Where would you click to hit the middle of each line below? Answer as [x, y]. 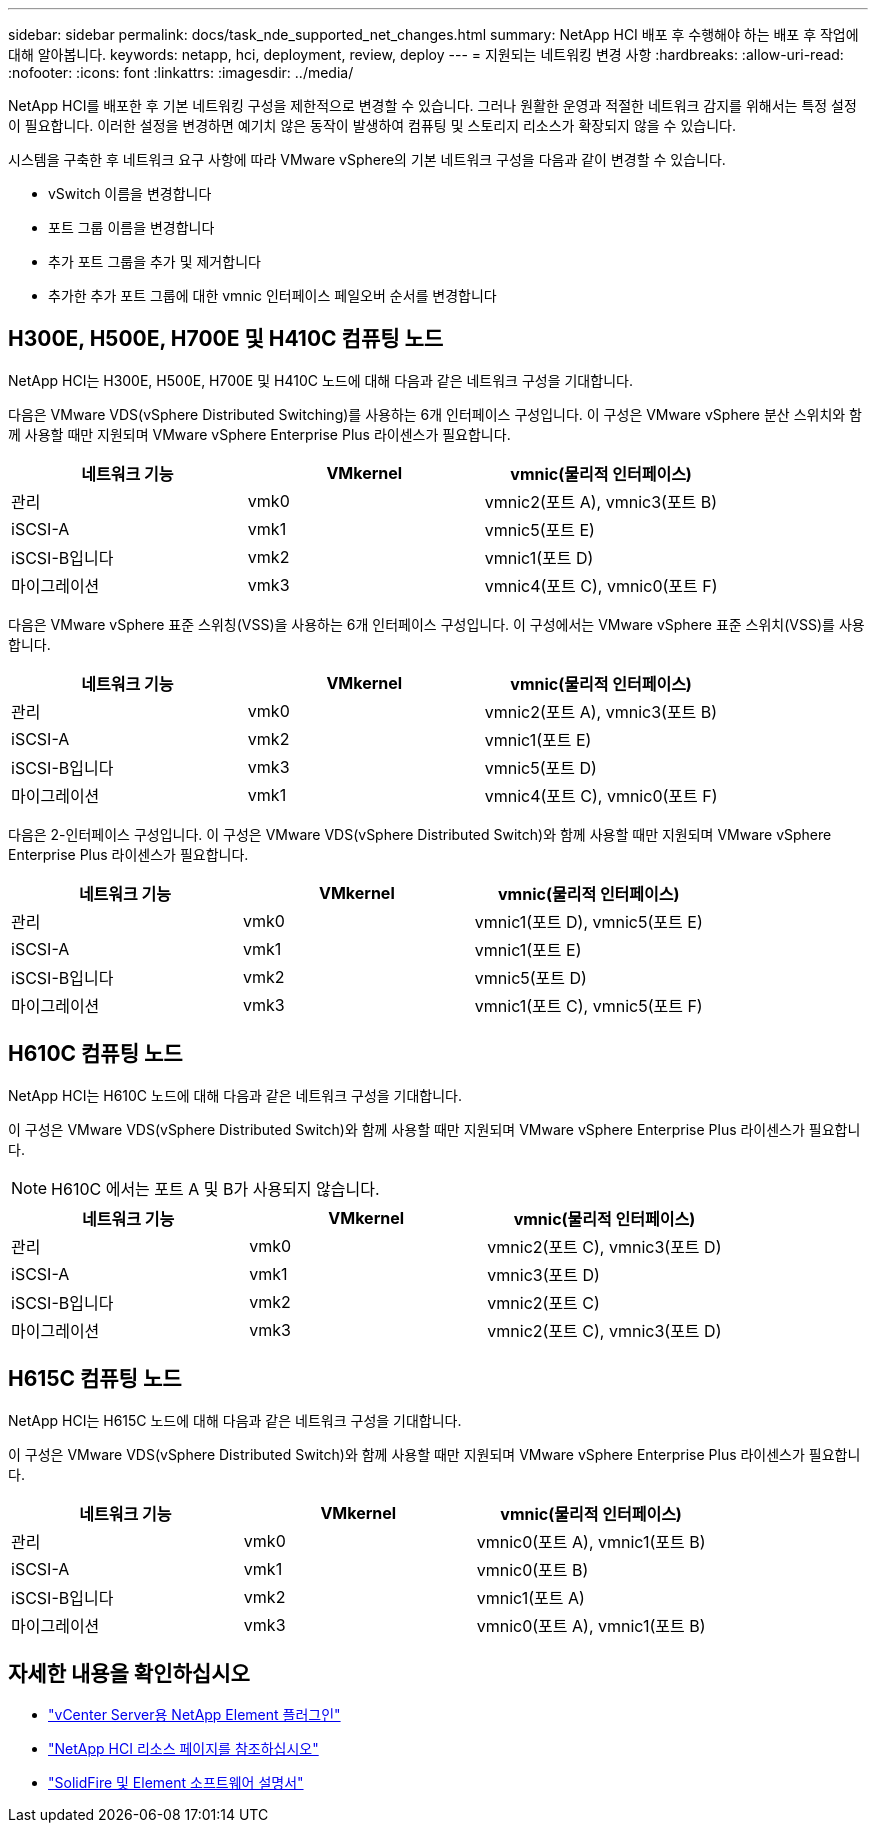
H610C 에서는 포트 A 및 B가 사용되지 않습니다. [215, 1188]
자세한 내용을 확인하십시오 [129, 1673]
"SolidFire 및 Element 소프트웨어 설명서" [176, 1783]
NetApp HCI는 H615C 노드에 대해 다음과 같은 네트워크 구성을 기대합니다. [235, 1420]
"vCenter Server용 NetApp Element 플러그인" [194, 1715]
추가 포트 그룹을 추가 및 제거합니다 [154, 261]
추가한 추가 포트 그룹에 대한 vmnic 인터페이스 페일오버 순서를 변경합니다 [272, 295]
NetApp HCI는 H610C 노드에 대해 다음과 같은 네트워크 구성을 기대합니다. [235, 1095]
